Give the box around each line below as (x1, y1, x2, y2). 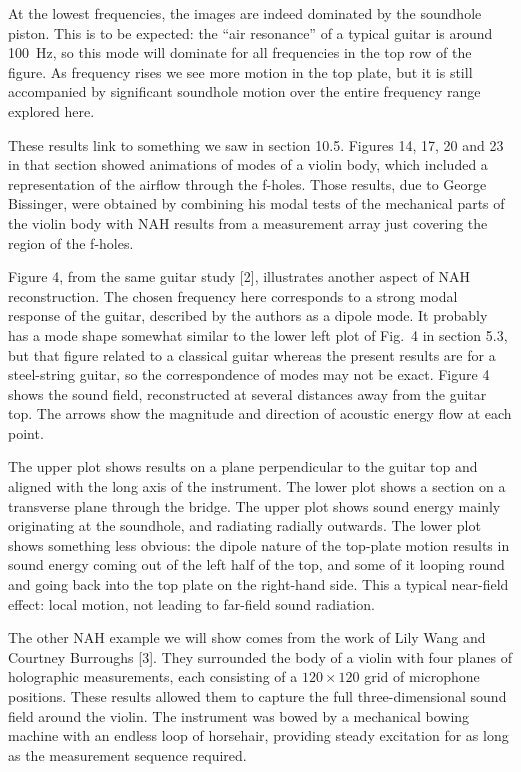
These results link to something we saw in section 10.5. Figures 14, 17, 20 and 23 (8, 134, 504, 155)
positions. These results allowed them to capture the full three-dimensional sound (8, 686, 507, 706)
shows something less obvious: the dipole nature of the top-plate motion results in (8, 534, 510, 555)
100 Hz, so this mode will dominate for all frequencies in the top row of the (8, 42, 472, 63)
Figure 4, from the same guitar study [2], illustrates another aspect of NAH (8, 266, 470, 287)
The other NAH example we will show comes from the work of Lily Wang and (8, 627, 486, 648)
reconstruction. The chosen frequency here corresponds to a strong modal (8, 285, 458, 306)
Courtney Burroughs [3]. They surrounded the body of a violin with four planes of (8, 646, 512, 667)
